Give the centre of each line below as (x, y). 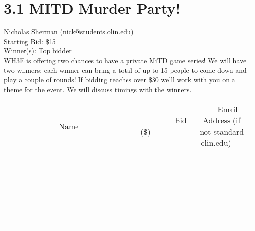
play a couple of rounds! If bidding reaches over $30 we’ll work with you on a (120, 80)
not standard (222, 132)
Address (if (222, 120)
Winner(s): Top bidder (38, 51)
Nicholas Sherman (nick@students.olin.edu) (69, 32)
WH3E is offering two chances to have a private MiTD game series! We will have (125, 60)
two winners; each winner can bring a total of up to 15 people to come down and (125, 70)
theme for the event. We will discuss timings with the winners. (98, 89)
